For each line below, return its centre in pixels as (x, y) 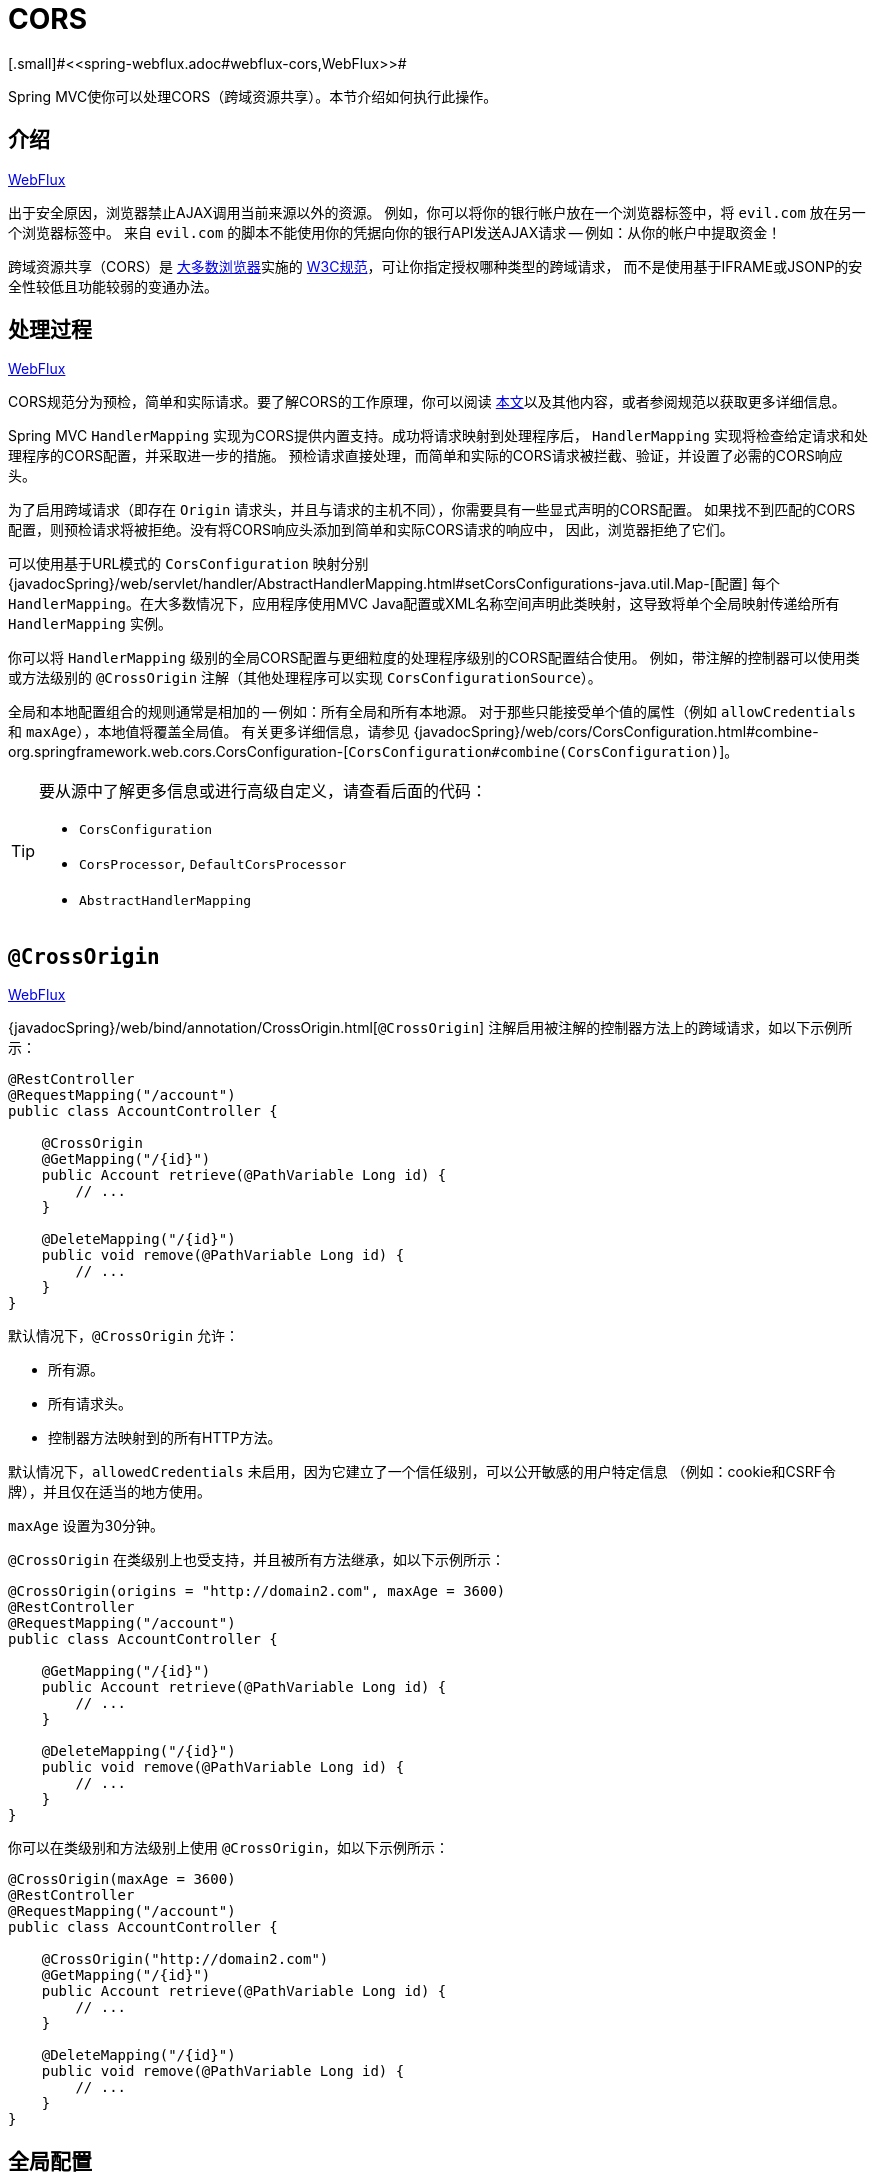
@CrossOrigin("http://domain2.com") (185, 1959)
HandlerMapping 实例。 (90, 624)
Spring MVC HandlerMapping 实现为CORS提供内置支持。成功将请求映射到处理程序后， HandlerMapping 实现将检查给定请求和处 (438, 436)
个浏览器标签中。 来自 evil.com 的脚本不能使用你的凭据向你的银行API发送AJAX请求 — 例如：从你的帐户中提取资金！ (395, 232)
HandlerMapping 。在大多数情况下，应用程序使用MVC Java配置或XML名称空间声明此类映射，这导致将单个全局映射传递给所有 (424, 604)
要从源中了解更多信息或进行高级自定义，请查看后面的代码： (263, 791)
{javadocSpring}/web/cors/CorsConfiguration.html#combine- (616, 732)
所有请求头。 (90, 1404)
